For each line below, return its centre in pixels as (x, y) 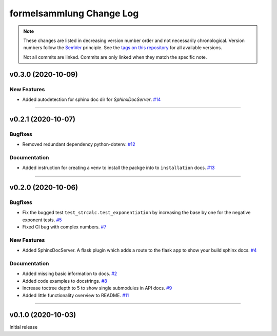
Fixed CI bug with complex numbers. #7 (64, 227)
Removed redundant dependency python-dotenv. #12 (79, 144)
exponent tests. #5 (42, 220)
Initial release (24, 327)
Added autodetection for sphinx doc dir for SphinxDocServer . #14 (92, 99)
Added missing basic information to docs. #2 (70, 274)
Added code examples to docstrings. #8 (65, 281)
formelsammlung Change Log (74, 13)
